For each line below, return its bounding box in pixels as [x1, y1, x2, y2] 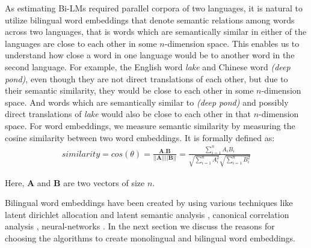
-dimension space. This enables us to [164, 37, 300, 49]
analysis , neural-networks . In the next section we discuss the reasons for [5, 220, 275, 232]
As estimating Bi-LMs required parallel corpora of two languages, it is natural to [5, 2, 303, 14]
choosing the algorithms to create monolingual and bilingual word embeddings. [5, 232, 295, 244]
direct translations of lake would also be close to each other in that [5, 107, 251, 120]
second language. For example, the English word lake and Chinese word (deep [5, 60, 291, 73]
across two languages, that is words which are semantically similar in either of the [5, 25, 307, 38]
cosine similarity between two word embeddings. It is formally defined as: [5, 131, 275, 144]
